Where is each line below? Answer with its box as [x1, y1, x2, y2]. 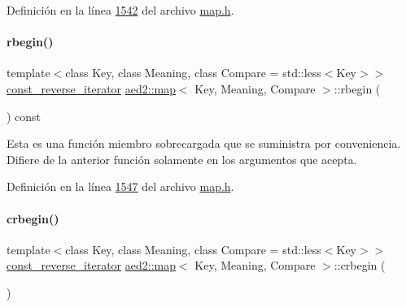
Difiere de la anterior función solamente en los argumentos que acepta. [7, 150, 357, 167]
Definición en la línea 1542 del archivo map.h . [7, 2, 234, 18]
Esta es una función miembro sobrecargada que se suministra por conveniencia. [7, 135, 401, 152]
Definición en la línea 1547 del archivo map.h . [7, 178, 234, 195]
